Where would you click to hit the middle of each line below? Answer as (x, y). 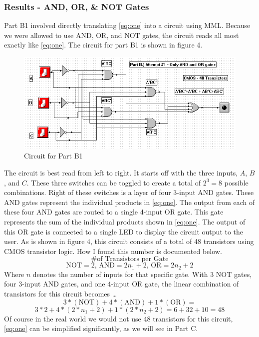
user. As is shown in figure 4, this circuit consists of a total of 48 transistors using (129, 241)
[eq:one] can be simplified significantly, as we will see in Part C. (101, 328)
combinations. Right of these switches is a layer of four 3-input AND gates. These (129, 192)
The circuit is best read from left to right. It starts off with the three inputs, (121, 172)
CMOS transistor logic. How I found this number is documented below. (113, 251)
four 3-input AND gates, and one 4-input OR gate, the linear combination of (122, 284)
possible (236, 182)
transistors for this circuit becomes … (61, 293)
